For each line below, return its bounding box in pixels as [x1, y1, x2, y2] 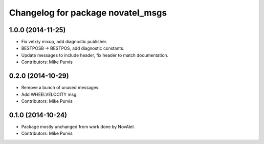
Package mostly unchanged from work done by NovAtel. [21, 124, 135, 129]
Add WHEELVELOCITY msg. [21, 91, 78, 97]
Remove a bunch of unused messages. [21, 85, 100, 90]
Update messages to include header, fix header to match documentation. [21, 52, 169, 58]
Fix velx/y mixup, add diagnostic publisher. [21, 39, 108, 45]
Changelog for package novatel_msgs [9, 7, 167, 18]
